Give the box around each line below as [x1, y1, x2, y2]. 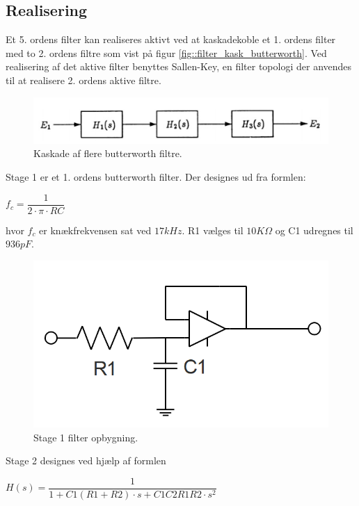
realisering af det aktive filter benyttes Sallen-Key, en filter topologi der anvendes [6, 59, 352, 74]
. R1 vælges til [182, 222, 244, 237]
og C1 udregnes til [275, 222, 353, 237]
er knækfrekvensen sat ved [39, 222, 152, 237]
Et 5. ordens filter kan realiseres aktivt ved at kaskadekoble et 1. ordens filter [6, 32, 336, 47]
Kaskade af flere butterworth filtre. [33, 146, 182, 161]
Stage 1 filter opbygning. [33, 430, 138, 444]
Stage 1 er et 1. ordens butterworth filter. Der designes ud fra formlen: [6, 170, 306, 184]
